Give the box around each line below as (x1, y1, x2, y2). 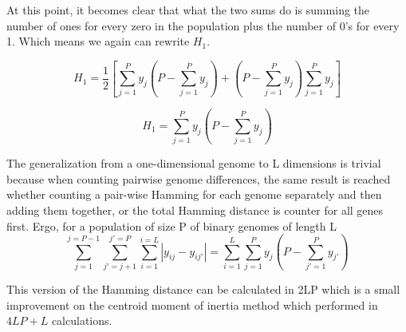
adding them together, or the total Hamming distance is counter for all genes (6, 202, 384, 218)
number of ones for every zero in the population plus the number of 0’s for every (6, 17, 400, 34)
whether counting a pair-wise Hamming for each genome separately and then (6, 186, 382, 203)
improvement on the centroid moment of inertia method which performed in (6, 296, 378, 313)
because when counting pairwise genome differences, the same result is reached (6, 170, 391, 187)
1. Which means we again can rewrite (6, 33, 190, 49)
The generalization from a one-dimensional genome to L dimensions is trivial (6, 155, 381, 172)
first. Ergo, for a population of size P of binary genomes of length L (6, 217, 337, 234)
